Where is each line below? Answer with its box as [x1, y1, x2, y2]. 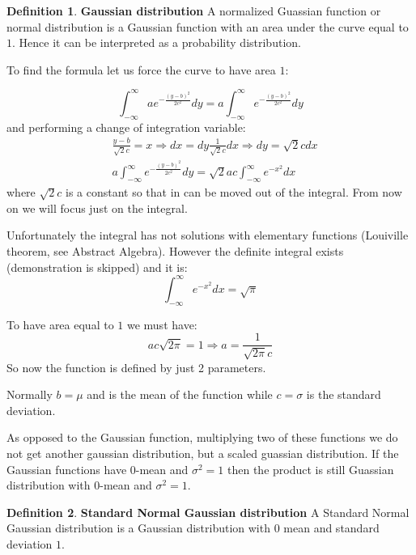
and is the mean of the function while [87, 386, 273, 403]
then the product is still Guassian [227, 460, 394, 477]
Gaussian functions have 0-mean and [6, 460, 189, 477]
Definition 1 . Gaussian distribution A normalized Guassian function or [6, 2, 381, 19]
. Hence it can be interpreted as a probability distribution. [12, 34, 301, 51]
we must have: [126, 316, 197, 333]
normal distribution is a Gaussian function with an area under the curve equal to [6, 18, 409, 35]
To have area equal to [6, 316, 114, 333]
